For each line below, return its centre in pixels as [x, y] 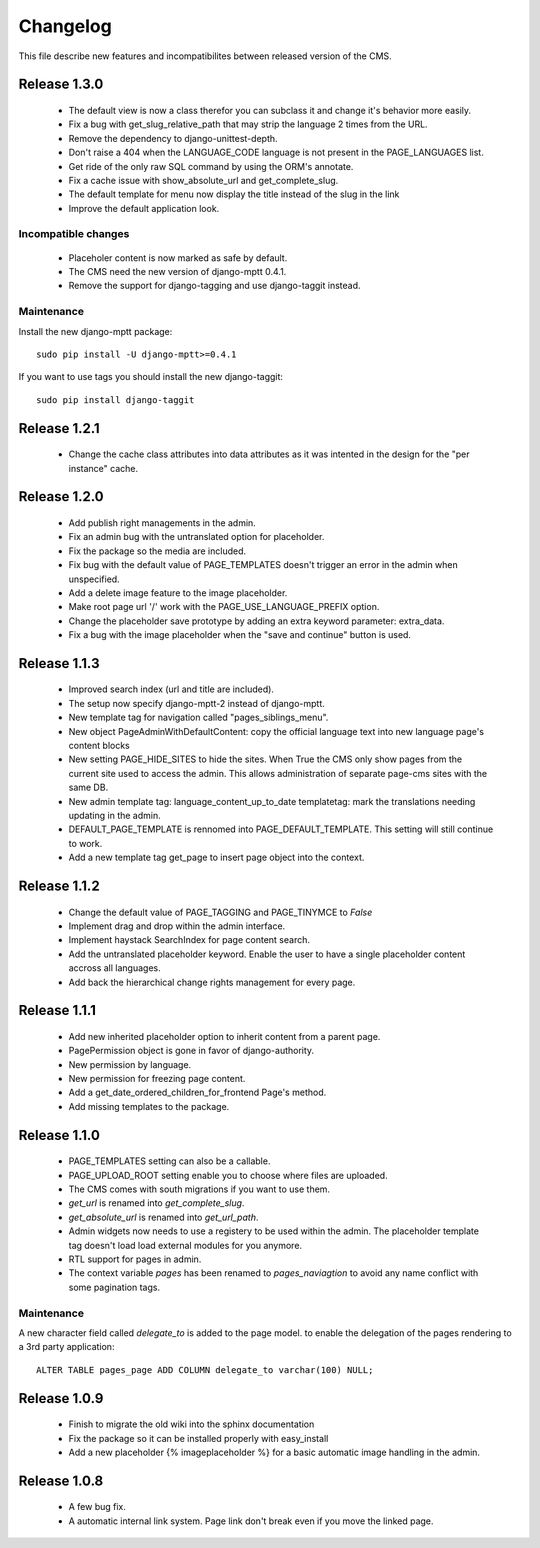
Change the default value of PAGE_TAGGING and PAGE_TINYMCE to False [220, 912]
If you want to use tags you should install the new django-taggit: [151, 377]
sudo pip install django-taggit [115, 399]
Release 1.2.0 [61, 496]
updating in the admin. [114, 815]
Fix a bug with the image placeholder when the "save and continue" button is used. [240, 635]
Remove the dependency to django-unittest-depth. [173, 138]
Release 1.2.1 [59, 428]
